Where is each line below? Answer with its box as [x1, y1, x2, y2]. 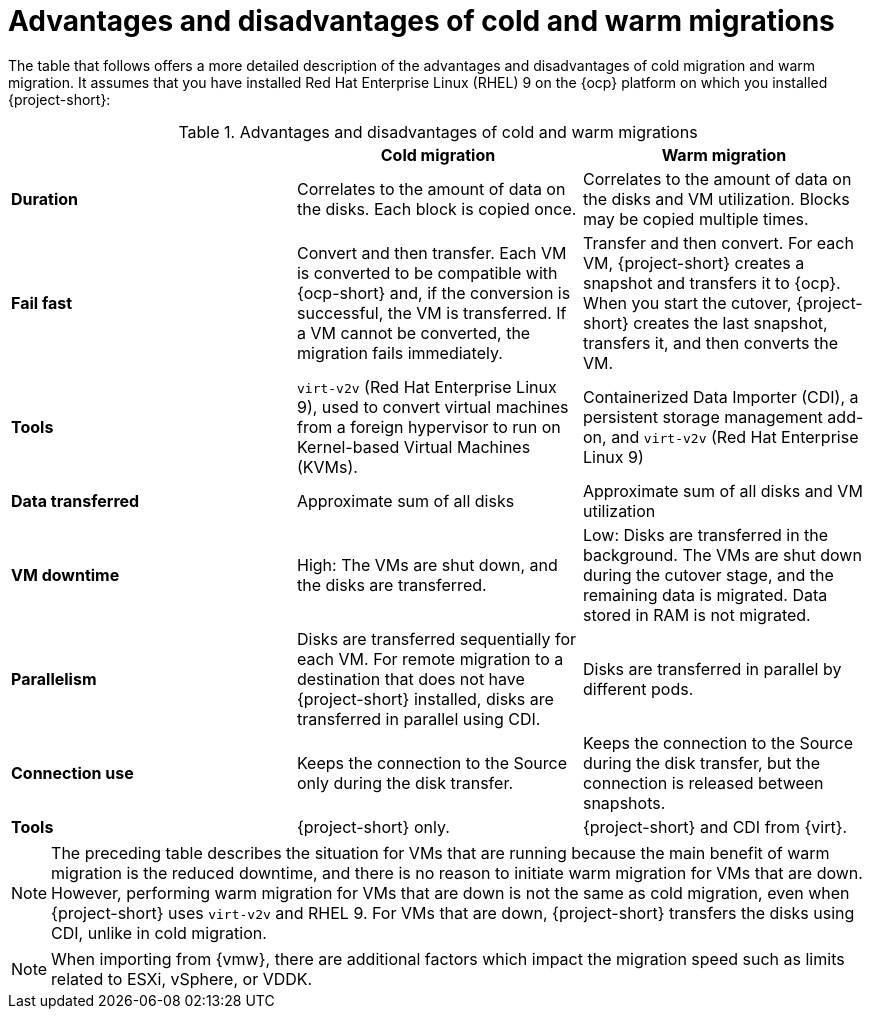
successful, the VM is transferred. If [296, 302, 567, 323]
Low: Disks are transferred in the [582, 524, 829, 545]
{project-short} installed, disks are [296, 688, 554, 709]
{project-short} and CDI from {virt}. [582, 816, 848, 837]
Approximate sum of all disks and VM [582, 480, 863, 501]
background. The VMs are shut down [582, 544, 862, 565]
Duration [11, 188, 79, 209]
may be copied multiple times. [582, 208, 809, 229]
